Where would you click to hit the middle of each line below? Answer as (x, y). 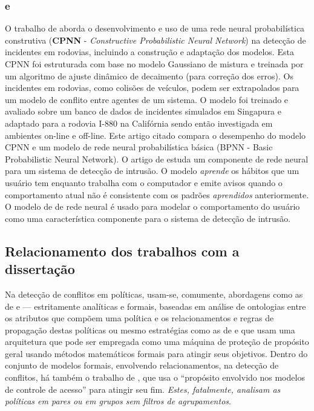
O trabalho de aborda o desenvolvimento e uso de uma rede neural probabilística (155, 28)
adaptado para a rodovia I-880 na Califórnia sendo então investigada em (139, 123)
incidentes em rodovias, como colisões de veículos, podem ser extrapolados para (152, 88)
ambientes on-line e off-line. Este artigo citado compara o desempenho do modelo (155, 135)
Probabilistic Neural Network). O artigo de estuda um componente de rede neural (157, 159)
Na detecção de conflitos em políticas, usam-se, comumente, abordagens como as (154, 294)
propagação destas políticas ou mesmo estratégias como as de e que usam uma (150, 329)
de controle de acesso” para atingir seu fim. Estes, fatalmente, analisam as (143, 389)
